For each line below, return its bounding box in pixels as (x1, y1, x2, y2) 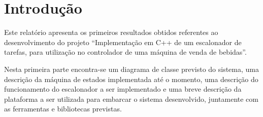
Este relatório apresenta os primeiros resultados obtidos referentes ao (4, 27, 218, 37)
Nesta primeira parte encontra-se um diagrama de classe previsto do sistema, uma (4, 63, 259, 74)
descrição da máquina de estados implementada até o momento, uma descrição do (4, 73, 258, 84)
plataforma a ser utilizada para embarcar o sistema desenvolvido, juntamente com (4, 93, 258, 104)
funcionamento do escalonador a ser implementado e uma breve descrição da (4, 84, 242, 94)
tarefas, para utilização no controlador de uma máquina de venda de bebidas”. (4, 47, 247, 57)
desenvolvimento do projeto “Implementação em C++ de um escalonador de (4, 36, 242, 47)
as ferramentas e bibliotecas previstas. (4, 103, 122, 114)
